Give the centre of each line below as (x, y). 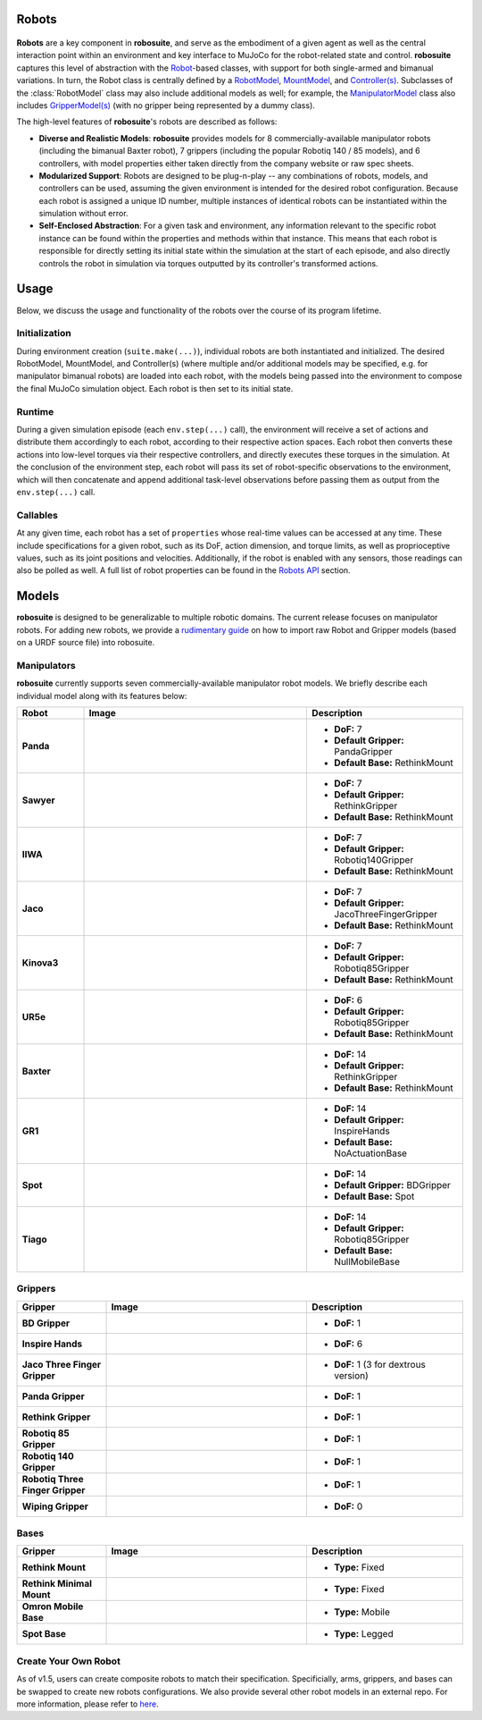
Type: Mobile (362, 1612)
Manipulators (46, 665)
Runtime (35, 411)
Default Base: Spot (374, 1196)
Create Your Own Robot (68, 1661)
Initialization (44, 333)
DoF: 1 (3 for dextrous (380, 1364)
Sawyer (38, 800)
